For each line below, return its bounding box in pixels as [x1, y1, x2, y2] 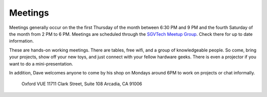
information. [9, 38, 34, 44]
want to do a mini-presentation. [9, 61, 74, 67]
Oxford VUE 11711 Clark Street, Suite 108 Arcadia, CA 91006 [21, 81, 142, 87]
